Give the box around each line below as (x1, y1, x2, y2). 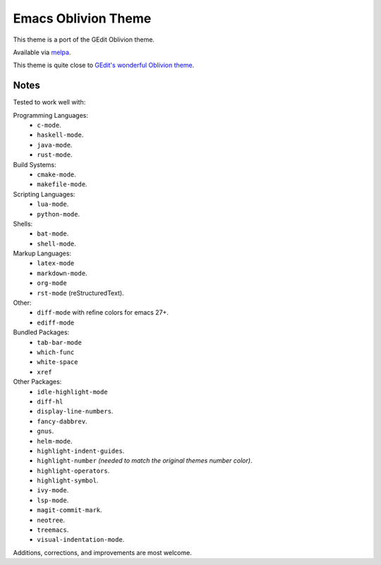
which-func (37, 348, 75, 356)
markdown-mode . (37, 269, 87, 277)
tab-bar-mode (37, 339, 83, 346)
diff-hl (37, 397, 64, 406)
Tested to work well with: (13, 98, 86, 107)
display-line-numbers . (37, 407, 114, 415)
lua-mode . (37, 200, 69, 208)
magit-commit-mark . (37, 506, 102, 514)
